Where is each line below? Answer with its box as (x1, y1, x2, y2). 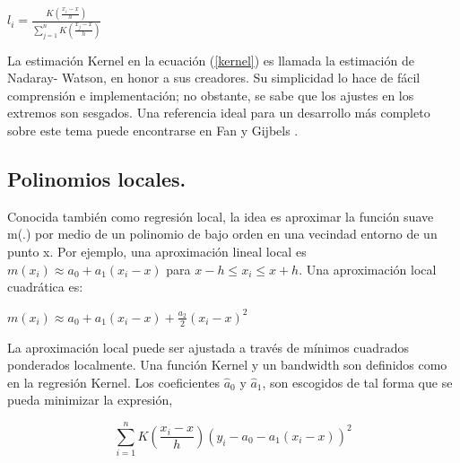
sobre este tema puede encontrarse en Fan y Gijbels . (7, 121, 299, 139)
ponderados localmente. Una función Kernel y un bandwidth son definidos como (7, 355, 447, 374)
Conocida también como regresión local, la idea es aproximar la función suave (7, 206, 434, 225)
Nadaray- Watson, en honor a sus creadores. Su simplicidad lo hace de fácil (7, 68, 421, 87)
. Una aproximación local (299, 259, 437, 278)
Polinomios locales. (7, 164, 187, 192)
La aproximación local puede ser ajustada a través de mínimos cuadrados (7, 337, 409, 356)
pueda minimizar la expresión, (7, 390, 173, 409)
